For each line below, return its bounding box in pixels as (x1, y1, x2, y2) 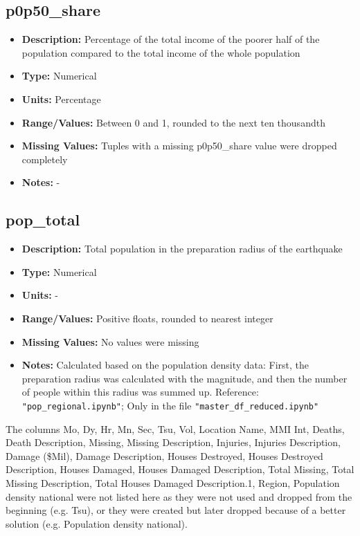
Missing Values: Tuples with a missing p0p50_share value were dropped (21, 138, 337, 153)
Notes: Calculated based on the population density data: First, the (21, 358, 309, 372)
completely (21, 151, 68, 166)
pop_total (6, 209, 80, 230)
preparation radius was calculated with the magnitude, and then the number (21, 371, 348, 385)
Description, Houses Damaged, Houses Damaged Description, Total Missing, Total (6, 462, 354, 477)
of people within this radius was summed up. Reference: (21, 385, 259, 399)
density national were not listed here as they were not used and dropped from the (6, 489, 352, 503)
